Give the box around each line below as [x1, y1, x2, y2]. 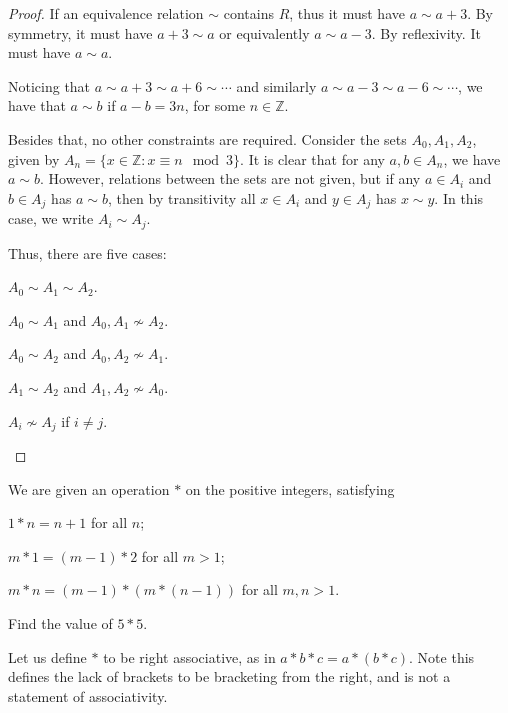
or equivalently [219, 22, 310, 43]
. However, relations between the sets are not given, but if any [40, 168, 421, 189]
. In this [434, 187, 484, 208]
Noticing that [8, 75, 91, 96]
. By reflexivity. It [371, 22, 481, 43]
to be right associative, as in [103, 646, 276, 667]
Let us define [8, 646, 87, 667]
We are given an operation [8, 478, 170, 499]
